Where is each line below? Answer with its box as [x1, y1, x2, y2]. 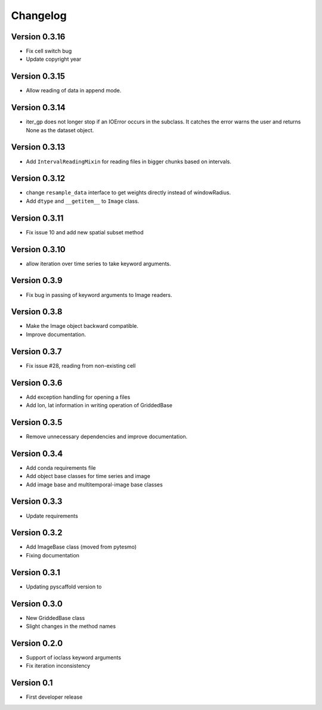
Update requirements [26, 512, 79, 519]
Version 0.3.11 [11, 213, 64, 223]
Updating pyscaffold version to [26, 583, 102, 590]
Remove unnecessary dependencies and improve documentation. [26, 433, 188, 440]
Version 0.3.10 [11, 244, 66, 255]
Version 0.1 [11, 678, 53, 688]
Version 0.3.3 [11, 497, 63, 507]
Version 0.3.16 [11, 32, 66, 42]
